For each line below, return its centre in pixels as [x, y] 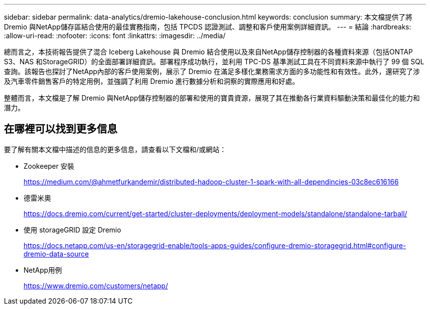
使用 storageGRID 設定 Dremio [72, 230]
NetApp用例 [43, 270]
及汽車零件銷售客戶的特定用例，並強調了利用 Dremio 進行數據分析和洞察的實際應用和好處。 [152, 81]
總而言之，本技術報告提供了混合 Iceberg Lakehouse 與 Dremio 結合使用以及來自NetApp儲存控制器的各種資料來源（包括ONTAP [208, 52]
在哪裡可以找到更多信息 [61, 129]
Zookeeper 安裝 [49, 166]
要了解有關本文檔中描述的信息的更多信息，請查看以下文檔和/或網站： [115, 149]
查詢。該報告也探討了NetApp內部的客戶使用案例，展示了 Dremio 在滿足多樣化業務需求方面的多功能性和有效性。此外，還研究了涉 [212, 71]
